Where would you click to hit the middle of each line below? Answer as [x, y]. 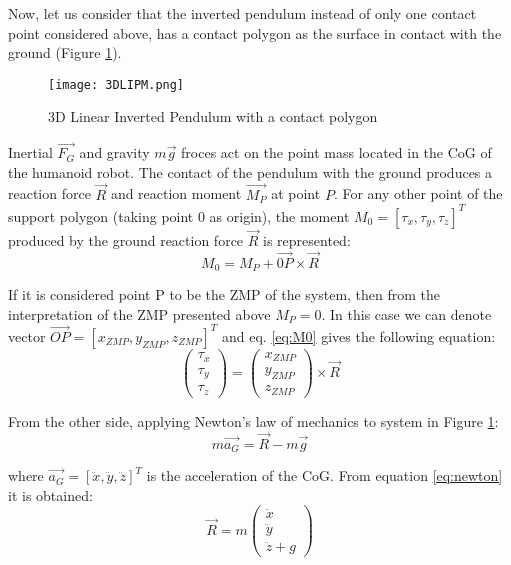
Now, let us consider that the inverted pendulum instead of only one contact [242, 13]
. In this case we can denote [406, 313]
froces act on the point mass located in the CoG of [336, 152]
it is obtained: [50, 494]
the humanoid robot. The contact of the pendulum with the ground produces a [250, 171]
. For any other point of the [418, 193]
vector [27, 335]
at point [296, 193]
